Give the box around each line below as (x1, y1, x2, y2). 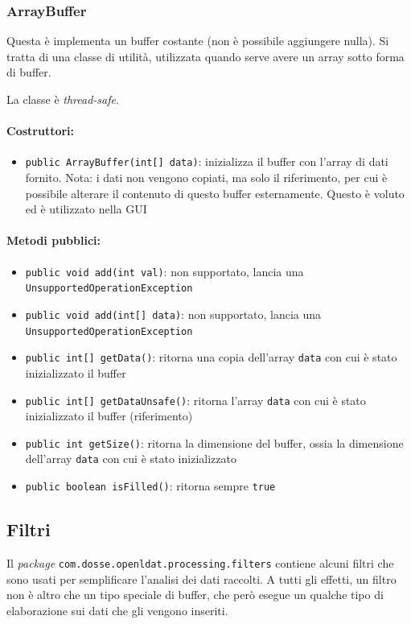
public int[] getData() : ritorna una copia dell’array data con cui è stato (25, 349, 397, 366)
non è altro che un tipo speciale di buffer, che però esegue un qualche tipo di (6, 586, 384, 603)
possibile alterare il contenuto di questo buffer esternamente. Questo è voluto (25, 184, 405, 201)
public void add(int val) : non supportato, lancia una (25, 262, 304, 279)
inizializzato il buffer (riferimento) (25, 407, 193, 424)
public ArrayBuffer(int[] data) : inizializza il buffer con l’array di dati (25, 153, 388, 170)
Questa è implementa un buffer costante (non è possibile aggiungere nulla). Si (6, 32, 389, 49)
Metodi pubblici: (6, 232, 101, 249)
